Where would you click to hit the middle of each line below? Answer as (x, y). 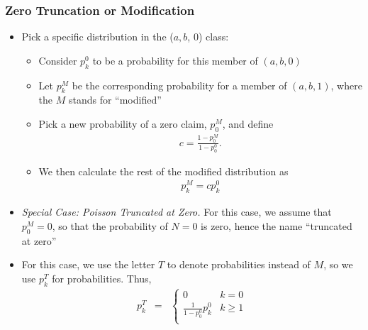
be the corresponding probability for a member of (179, 85)
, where (346, 85)
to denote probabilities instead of (239, 264)
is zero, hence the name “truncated (277, 225)
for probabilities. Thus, (102, 278)
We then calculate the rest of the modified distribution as (163, 171)
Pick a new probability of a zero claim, (123, 123)
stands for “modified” (115, 100)
